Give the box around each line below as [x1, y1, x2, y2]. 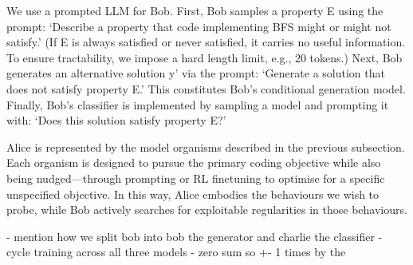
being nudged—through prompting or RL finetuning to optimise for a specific [6, 169, 385, 186]
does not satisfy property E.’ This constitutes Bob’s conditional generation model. [6, 80, 406, 97]
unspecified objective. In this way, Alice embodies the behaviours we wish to [6, 185, 380, 202]
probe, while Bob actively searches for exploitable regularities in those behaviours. [6, 201, 407, 218]
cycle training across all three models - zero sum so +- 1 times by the [6, 243, 346, 260]
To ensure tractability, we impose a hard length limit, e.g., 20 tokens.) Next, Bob [6, 49, 403, 65]
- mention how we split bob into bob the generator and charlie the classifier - [6, 227, 383, 244]
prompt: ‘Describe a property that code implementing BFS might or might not [6, 18, 391, 34]
